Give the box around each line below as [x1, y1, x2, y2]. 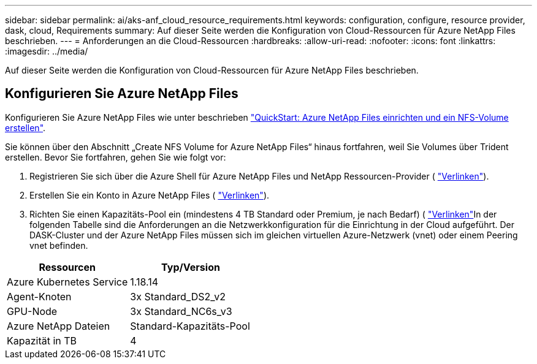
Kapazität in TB [7, 334, 77, 347]
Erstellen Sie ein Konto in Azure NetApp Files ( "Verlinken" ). [29, 189, 270, 200]
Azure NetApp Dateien [7, 319, 110, 332]
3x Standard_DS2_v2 [130, 290, 226, 303]
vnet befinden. [29, 240, 88, 251]
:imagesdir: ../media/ [5, 46, 88, 56]
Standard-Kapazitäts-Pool [130, 319, 250, 332]
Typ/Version [161, 260, 220, 273]
